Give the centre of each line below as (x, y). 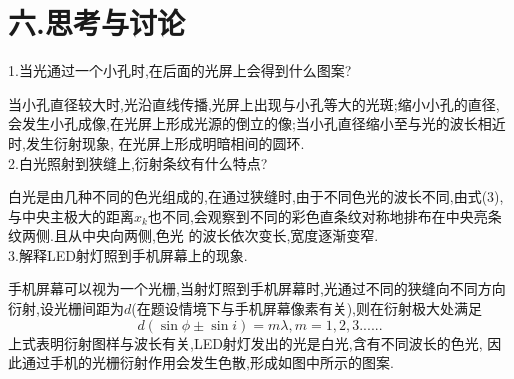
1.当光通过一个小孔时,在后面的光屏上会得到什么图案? (180, 70)
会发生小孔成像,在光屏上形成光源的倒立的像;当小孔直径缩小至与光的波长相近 (257, 123)
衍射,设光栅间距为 (66, 308)
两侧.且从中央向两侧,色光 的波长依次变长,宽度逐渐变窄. (200, 235)
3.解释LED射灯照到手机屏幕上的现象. (128, 254)
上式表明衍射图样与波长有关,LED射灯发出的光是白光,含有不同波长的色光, (245, 342)
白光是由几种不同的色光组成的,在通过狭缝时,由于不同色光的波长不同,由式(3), (256, 196)
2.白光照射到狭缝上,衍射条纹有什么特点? (138, 162)
